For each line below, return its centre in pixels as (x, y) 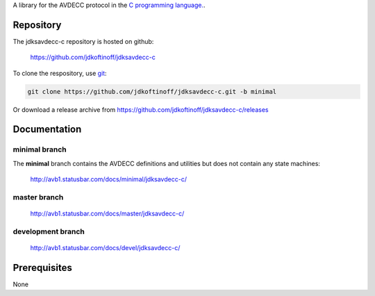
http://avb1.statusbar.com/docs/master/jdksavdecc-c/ (107, 214)
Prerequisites (42, 268)
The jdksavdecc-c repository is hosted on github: (83, 41)
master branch (38, 197)
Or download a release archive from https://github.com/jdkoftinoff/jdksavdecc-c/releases (141, 109)
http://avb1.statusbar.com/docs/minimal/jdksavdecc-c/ (109, 179)
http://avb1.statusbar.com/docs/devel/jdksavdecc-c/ (105, 248)
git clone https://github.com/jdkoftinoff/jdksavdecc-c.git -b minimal (152, 91)
